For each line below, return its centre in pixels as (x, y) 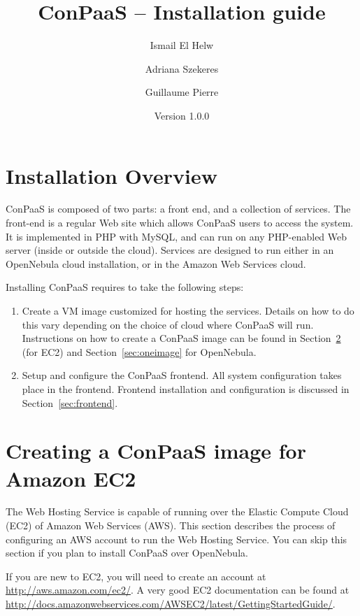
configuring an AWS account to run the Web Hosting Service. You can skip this (177, 539)
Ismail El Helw (182, 45)
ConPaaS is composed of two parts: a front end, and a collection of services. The (178, 209)
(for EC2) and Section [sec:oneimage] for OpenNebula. (139, 351)
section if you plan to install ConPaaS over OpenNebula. (127, 553)
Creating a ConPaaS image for (156, 451)
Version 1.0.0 (182, 115)
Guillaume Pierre (182, 92)
